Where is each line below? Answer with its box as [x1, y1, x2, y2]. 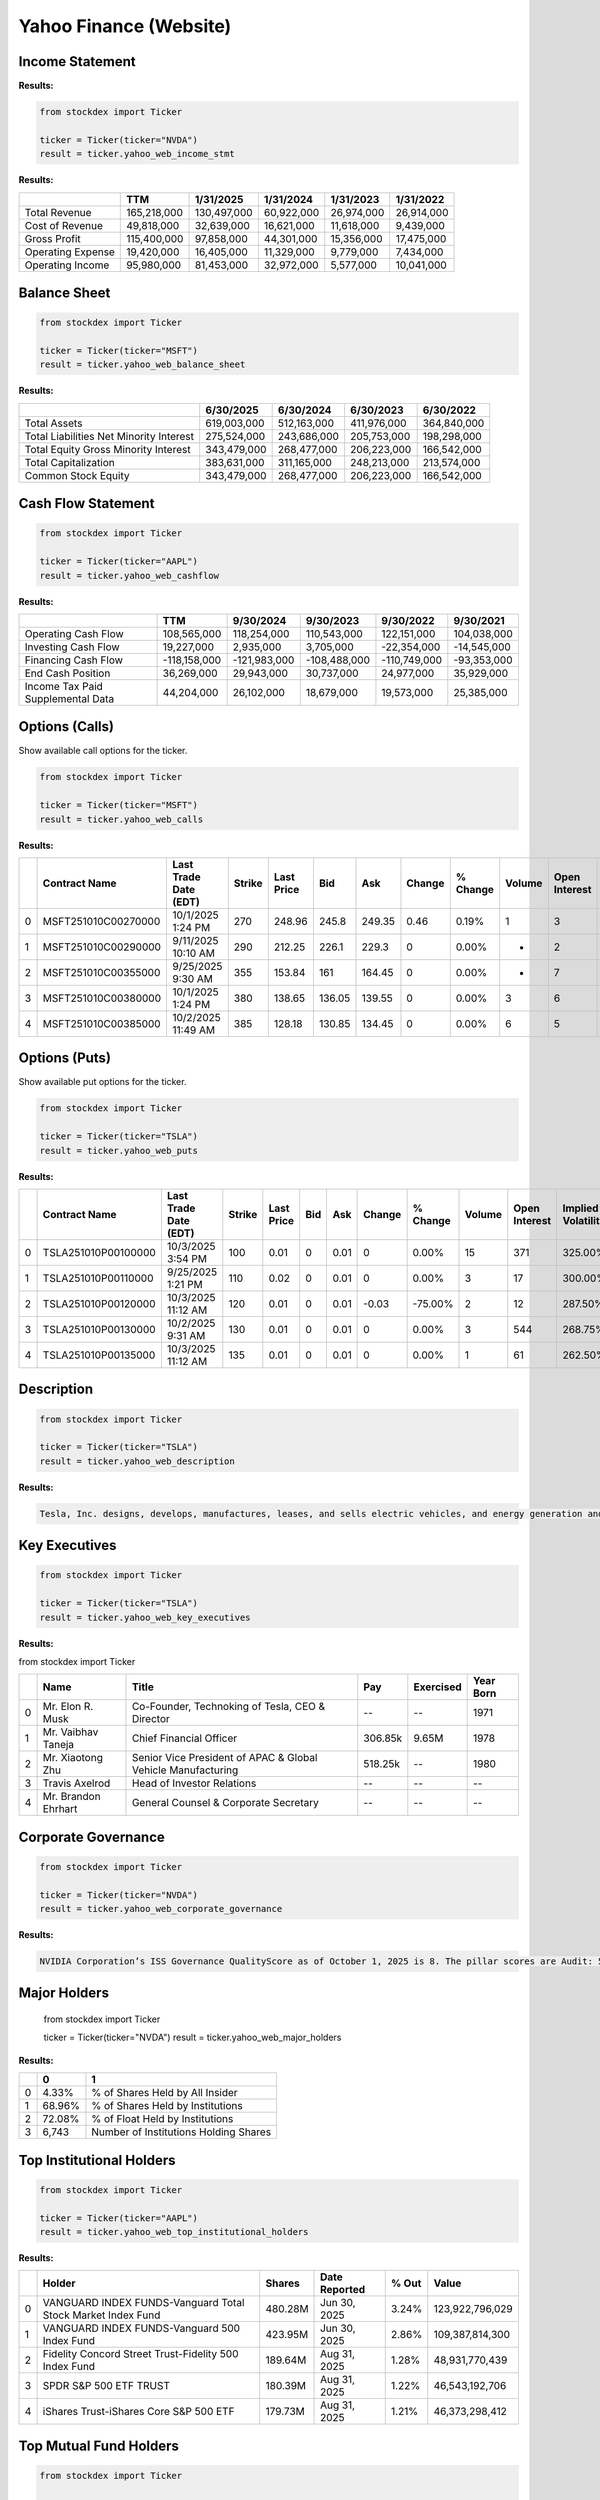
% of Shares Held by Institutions [91, 2099, 244, 2113]
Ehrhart [42, 1802, 78, 1816]
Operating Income [24, 258, 110, 272]
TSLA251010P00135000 [42, 1348, 156, 1362]
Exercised [413, 1680, 462, 1694]
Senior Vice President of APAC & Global [131, 1751, 318, 1765]
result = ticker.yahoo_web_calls [39, 813, 204, 825]
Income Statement [18, 53, 137, 70]
